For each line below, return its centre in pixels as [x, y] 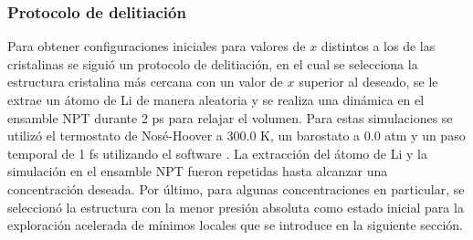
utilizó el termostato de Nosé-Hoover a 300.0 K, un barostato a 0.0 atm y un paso [236, 136]
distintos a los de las [378, 46]
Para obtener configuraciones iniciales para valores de [157, 46]
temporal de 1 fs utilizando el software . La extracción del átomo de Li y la [217, 153]
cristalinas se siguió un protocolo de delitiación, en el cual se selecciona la [213, 63]
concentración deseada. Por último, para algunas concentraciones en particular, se [236, 188]
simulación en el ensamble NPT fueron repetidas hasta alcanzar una [198, 171]
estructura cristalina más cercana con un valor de [145, 82]
